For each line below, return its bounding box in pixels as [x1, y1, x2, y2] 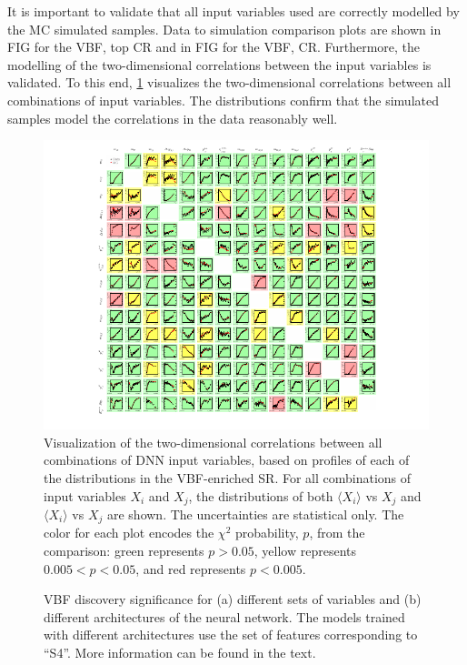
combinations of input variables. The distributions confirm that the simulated [7, 90, 439, 109]
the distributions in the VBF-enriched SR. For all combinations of [44, 468, 412, 487]
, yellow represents [253, 541, 357, 560]
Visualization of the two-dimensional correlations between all [44, 432, 383, 451]
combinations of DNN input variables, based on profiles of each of [44, 450, 410, 469]
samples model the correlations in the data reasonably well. [7, 108, 338, 127]
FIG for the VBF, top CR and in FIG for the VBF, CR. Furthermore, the [7, 37, 421, 56]
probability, [234, 523, 299, 542]
